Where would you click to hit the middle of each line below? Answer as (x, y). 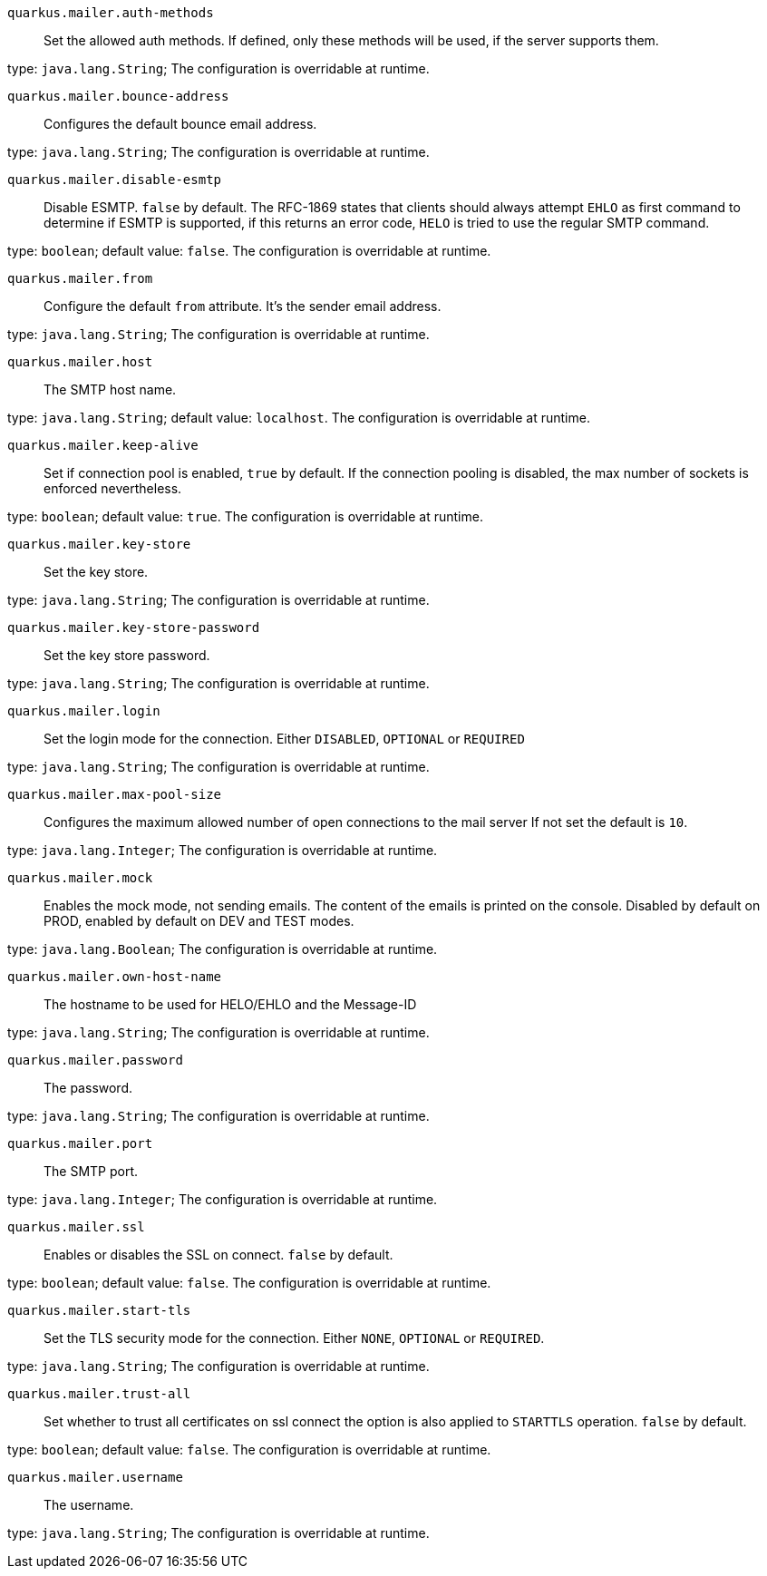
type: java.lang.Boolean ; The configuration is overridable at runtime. (223, 949)
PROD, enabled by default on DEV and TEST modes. (199, 921)
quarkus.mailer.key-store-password (134, 627)
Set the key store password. (127, 655)
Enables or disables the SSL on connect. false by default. (218, 1255)
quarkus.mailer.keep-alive (103, 445)
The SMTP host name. (110, 389)
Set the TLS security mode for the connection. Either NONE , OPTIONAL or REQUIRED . (294, 1338)
